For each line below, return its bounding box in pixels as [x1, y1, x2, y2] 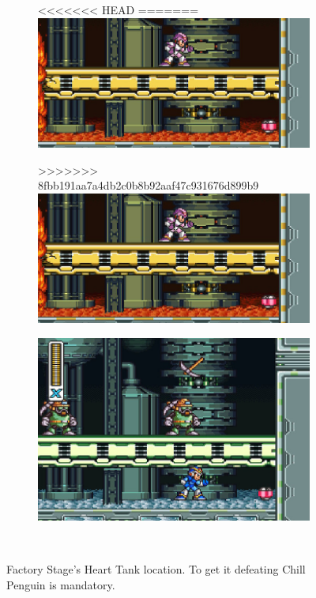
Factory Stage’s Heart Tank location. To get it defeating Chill [6, 561, 306, 577]
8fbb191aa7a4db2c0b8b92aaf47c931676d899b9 [38, 177, 259, 194]
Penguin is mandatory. [6, 576, 115, 592]
